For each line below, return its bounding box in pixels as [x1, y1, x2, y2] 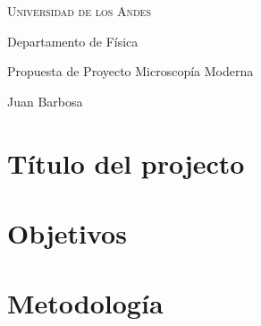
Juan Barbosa [7, 91, 83, 110]
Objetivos [7, 214, 127, 251]
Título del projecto [7, 144, 245, 181]
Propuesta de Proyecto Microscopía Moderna [7, 62, 254, 81]
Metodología [7, 285, 164, 322]
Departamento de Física [7, 31, 139, 50]
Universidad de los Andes [7, 2, 151, 20]
